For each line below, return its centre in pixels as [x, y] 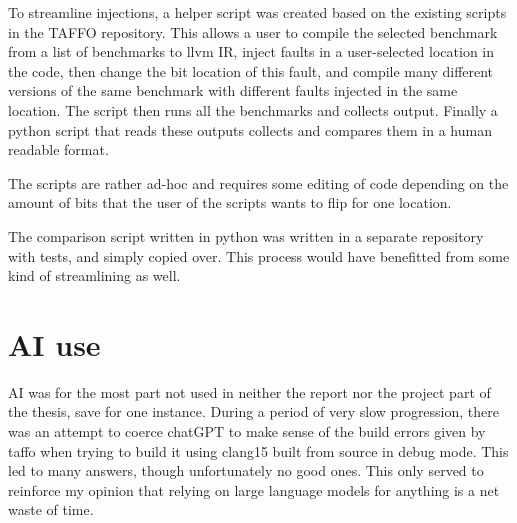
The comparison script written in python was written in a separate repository [246, 235]
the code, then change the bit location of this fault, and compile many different [251, 70]
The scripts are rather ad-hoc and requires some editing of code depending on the [258, 182]
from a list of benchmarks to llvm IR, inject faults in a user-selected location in [251, 51]
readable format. [58, 149]
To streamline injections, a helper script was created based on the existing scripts [257, 12]
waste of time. [51, 509]
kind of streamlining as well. [94, 275]
